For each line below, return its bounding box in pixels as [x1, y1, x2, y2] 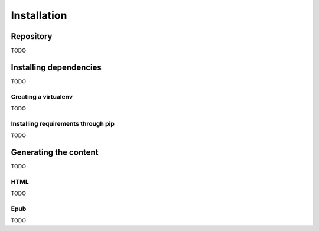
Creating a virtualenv [11, 92, 73, 100]
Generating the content [11, 148, 99, 158]
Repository [11, 31, 53, 41]
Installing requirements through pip [11, 119, 115, 128]
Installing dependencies [11, 62, 102, 72]
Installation [11, 9, 67, 22]
